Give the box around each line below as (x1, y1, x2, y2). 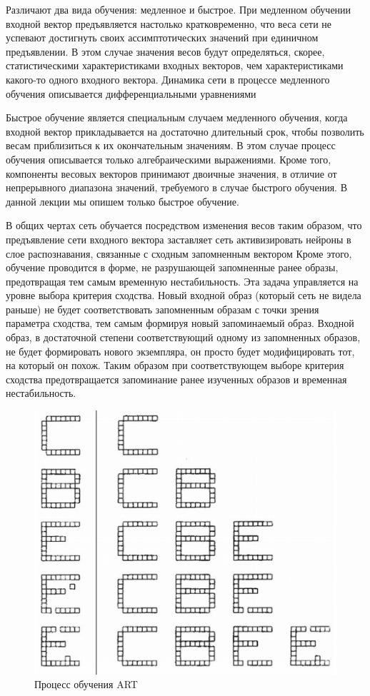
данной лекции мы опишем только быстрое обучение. (6, 193, 239, 208)
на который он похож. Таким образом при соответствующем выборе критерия (6, 358, 344, 373)
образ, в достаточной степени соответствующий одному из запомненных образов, (6, 330, 361, 345)
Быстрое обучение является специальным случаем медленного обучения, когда (6, 110, 348, 125)
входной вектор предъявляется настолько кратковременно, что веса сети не (6, 16, 332, 31)
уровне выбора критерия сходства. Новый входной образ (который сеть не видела (6, 288, 361, 303)
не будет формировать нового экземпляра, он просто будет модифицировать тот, (6, 343, 355, 358)
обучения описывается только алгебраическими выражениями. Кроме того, (6, 151, 331, 166)
